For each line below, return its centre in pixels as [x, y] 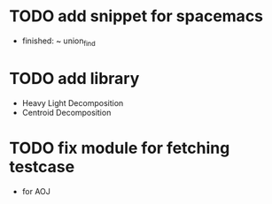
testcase [42, 166]
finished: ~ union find [58, 42]
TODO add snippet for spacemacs [136, 16]
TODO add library [74, 78]
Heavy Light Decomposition [73, 102]
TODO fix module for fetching [120, 148]
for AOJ [36, 191]
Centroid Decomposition [66, 112]
